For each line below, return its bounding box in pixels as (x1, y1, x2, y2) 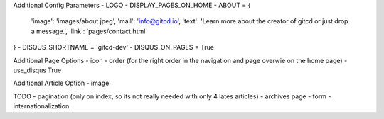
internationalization (13, 102, 70, 110)
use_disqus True (13, 66, 62, 74)
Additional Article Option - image (13, 79, 110, 88)
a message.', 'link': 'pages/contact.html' (31, 27, 148, 35)
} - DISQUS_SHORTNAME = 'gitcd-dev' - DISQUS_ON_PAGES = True (13, 43, 215, 52)
